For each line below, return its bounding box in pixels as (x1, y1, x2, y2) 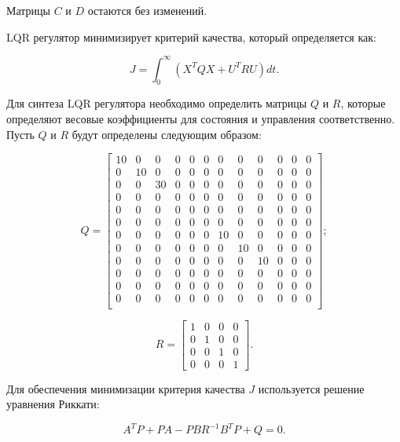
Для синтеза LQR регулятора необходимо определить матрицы (6, 95, 307, 111)
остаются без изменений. (87, 2, 207, 18)
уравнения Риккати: (6, 396, 100, 412)
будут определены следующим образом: (72, 126, 262, 142)
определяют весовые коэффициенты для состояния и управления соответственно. (6, 111, 395, 127)
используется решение (258, 380, 365, 396)
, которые (340, 95, 386, 111)
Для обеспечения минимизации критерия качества (6, 380, 245, 396)
